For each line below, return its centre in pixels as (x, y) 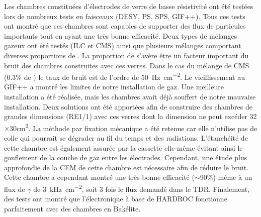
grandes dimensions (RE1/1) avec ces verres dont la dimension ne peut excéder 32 (130, 116)
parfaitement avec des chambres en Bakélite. (72, 208)
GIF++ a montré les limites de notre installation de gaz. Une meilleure (114, 87)
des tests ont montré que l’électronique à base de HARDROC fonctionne (116, 199)
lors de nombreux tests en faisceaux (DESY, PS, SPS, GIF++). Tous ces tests (125, 16)
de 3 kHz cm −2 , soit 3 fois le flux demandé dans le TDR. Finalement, (142, 188)
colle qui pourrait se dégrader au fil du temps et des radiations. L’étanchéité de (126, 138)
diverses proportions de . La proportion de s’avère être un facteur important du (126, 55)
